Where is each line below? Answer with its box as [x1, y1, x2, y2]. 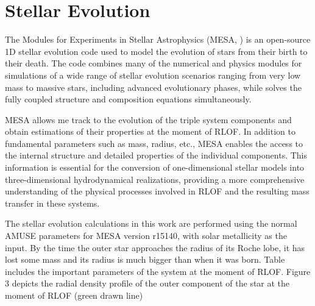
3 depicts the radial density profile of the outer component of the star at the [5, 277, 290, 290]
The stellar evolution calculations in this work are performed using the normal [5, 217, 297, 230]
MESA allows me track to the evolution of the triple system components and [5, 113, 292, 126]
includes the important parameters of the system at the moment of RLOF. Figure [5, 265, 311, 277]
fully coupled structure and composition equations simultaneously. [5, 93, 252, 105]
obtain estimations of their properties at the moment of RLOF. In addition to [5, 125, 296, 138]
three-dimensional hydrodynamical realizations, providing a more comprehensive [5, 173, 305, 185]
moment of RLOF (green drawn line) [5, 289, 143, 301]
